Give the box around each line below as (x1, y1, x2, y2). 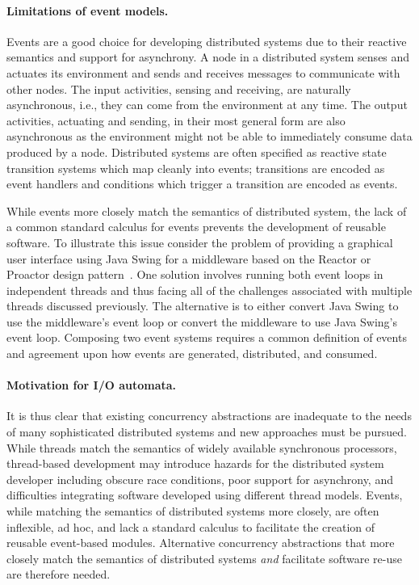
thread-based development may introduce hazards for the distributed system (6, 455, 384, 472)
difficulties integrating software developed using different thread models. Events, (6, 486, 403, 503)
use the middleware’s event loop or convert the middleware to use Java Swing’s (6, 313, 397, 330)
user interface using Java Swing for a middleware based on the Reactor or (6, 250, 371, 267)
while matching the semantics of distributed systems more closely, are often (6, 503, 379, 520)
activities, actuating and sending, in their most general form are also (6, 112, 346, 128)
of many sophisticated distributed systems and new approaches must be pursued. (6, 423, 407, 440)
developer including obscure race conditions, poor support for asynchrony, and (6, 470, 393, 487)
